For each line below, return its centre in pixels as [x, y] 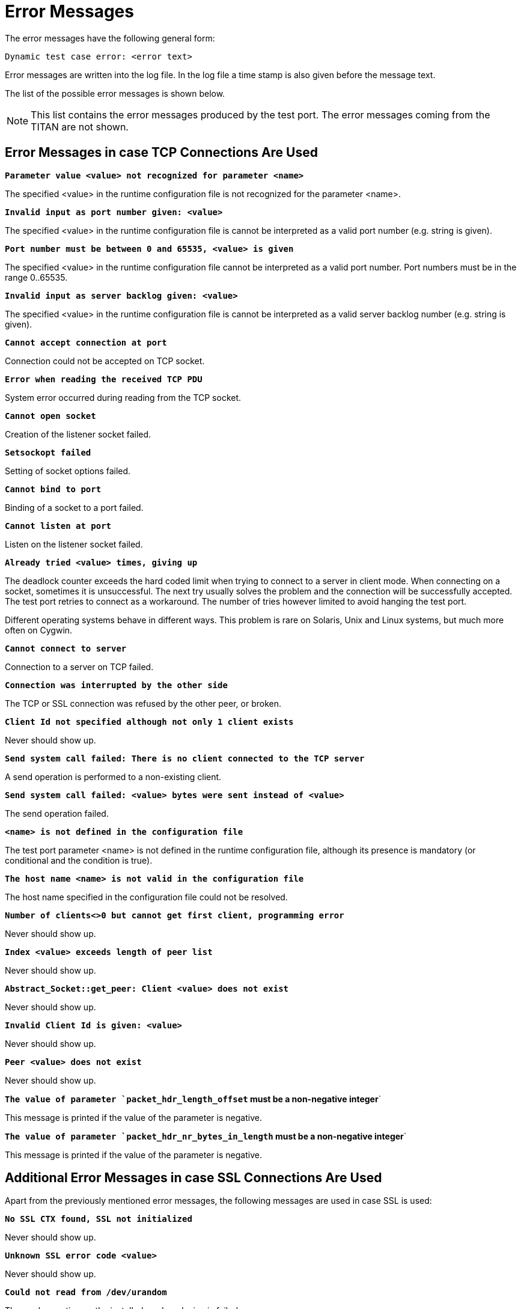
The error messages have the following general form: [110, 38]
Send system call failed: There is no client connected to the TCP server [185, 758]
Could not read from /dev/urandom [86, 1292]
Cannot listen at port [58, 526]
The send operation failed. [57, 813]
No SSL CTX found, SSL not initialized [99, 1219]
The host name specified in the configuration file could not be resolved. [146, 897]
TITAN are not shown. [80, 127]
